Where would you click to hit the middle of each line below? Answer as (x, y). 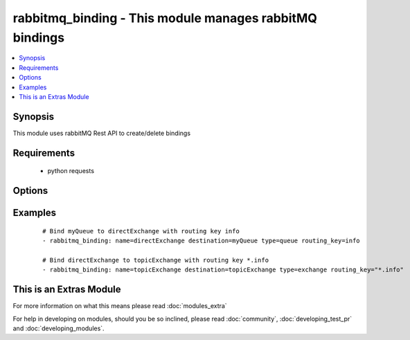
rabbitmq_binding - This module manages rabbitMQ (165, 18)
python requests (71, 171)
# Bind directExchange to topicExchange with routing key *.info (156, 260)
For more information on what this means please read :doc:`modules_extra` (120, 306)
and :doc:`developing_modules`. (59, 328)
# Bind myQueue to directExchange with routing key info (141, 231)
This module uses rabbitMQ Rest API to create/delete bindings (101, 133)
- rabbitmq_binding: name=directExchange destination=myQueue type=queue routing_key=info (201, 241)
